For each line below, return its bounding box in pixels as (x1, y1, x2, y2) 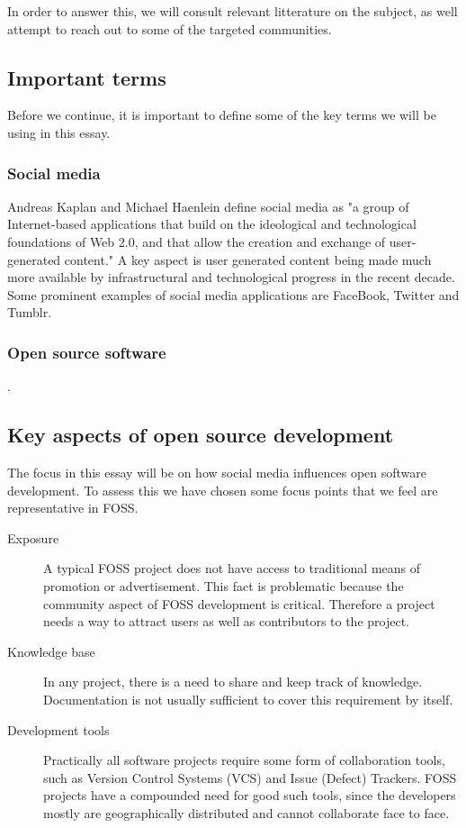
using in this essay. (7, 123, 111, 141)
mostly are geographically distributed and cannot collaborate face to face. (43, 803, 450, 822)
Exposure (7, 528, 59, 547)
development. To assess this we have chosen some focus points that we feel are (7, 480, 438, 499)
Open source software (7, 341, 166, 363)
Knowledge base (7, 641, 95, 660)
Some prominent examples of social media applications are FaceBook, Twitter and (7, 285, 460, 304)
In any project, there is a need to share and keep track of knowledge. (43, 672, 423, 691)
